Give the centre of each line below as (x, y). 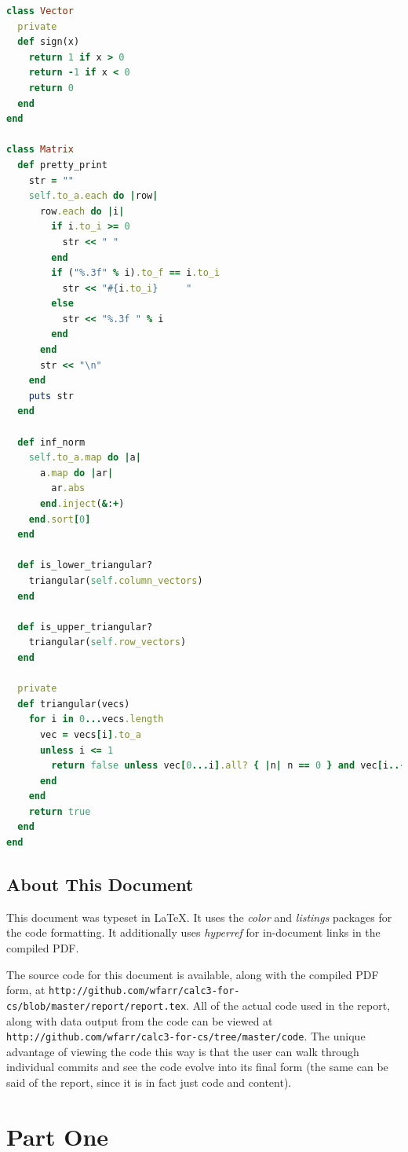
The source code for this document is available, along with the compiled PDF (193, 974)
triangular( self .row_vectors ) (107, 642)
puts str (51, 396)
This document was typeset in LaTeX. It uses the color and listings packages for (199, 917)
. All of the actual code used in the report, (288, 1005)
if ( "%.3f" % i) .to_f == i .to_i (136, 273)
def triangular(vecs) (74, 704)
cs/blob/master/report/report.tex (97, 1006)
